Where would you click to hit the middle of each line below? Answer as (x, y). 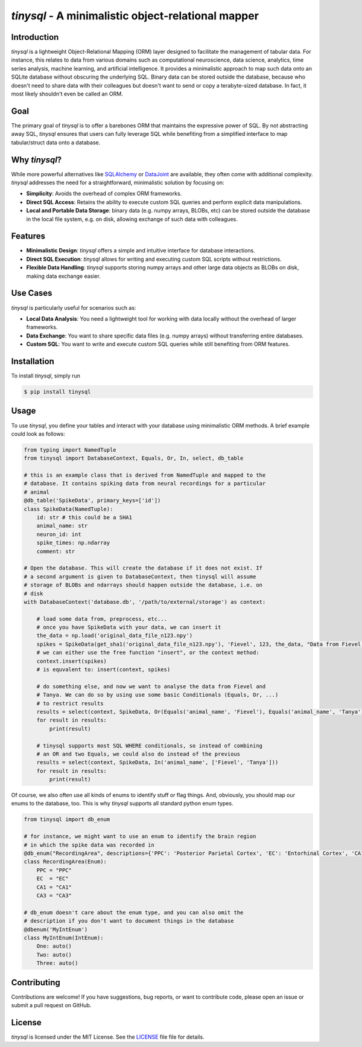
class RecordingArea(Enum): (65, 862)
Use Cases (32, 293)
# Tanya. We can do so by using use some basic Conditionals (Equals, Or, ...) (157, 695)
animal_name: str (62, 526)
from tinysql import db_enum (67, 819)
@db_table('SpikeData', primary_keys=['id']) (92, 501)
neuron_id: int (59, 534)
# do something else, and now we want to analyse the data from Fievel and (151, 686)
